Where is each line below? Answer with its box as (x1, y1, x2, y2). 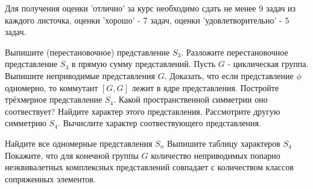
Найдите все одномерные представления (5, 136, 153, 149)
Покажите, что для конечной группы (5, 149, 139, 161)
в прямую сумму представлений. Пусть (71, 57, 216, 70)
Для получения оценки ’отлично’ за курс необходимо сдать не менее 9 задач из (5, 2, 296, 14)
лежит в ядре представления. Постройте (131, 81, 279, 94)
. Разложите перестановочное (181, 45, 288, 58)
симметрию (5, 117, 46, 129)
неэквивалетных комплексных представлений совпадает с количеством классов (5, 161, 294, 173)
